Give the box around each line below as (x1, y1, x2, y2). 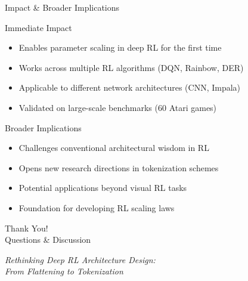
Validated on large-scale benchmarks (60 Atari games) (18, 101, 217, 113)
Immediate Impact (5, 21, 72, 33)
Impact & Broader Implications (5, 1, 120, 13)
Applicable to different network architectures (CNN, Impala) (18, 81, 241, 94)
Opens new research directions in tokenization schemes (18, 161, 219, 174)
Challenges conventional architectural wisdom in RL (18, 141, 209, 154)
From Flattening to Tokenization (5, 265, 123, 277)
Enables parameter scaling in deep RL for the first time (18, 41, 222, 54)
